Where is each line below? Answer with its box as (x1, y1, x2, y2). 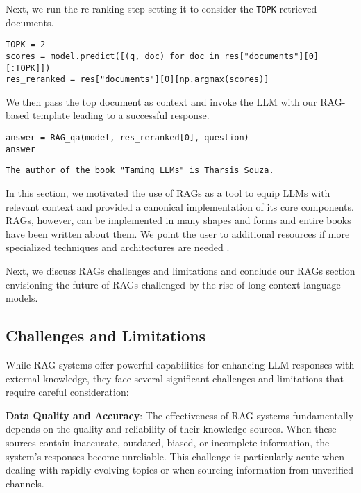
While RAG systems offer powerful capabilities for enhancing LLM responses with (6, 357, 355, 371)
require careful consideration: (6, 385, 129, 399)
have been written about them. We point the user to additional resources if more (6, 226, 350, 241)
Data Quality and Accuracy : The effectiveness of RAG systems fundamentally (6, 407, 354, 422)
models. (6, 291, 38, 305)
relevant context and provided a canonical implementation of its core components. (6, 199, 354, 213)
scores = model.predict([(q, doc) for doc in (6, 51, 219, 61)
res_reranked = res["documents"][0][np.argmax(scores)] (6, 74, 269, 85)
